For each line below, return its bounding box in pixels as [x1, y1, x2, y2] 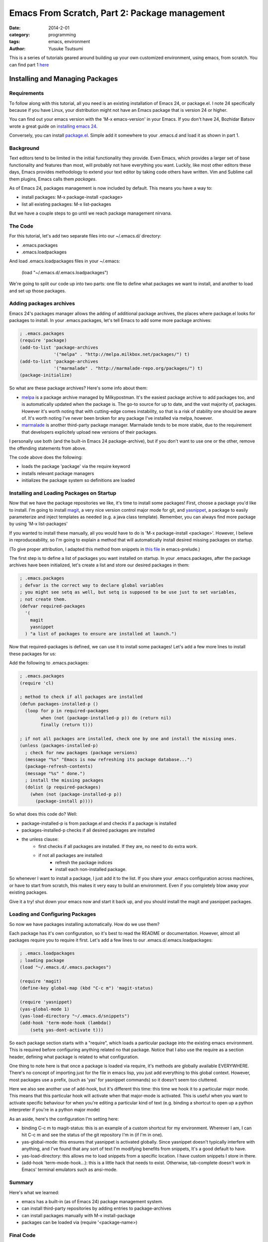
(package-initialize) [19, 373, 72, 378]
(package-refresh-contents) [25, 764, 93, 770]
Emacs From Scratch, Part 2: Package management [9, 7, 225, 18]
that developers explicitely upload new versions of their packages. [21, 429, 157, 435]
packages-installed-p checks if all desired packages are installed [21, 827, 155, 833]
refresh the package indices [55, 859, 113, 865]
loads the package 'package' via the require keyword [21, 464, 131, 469]
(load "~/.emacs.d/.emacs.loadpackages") [21, 269, 109, 275]
